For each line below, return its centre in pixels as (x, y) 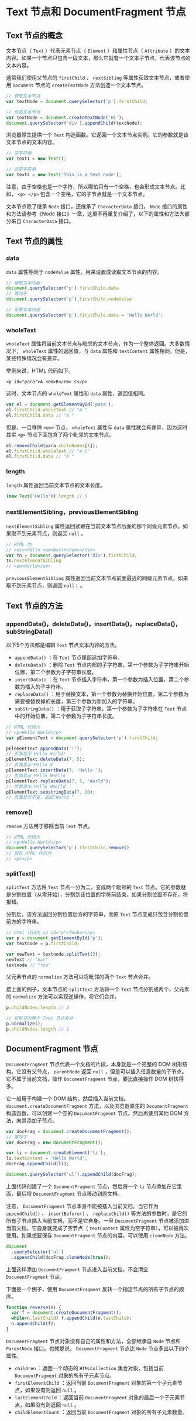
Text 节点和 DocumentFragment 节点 (96, 12)
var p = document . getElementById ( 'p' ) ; (55, 938)
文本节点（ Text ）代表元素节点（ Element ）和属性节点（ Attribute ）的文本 (98, 51)
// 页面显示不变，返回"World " (40, 797)
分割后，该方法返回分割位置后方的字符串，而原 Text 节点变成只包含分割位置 (97, 914)
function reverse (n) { (34, 1307)
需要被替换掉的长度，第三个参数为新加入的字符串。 (76, 701)
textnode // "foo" (28, 965)
